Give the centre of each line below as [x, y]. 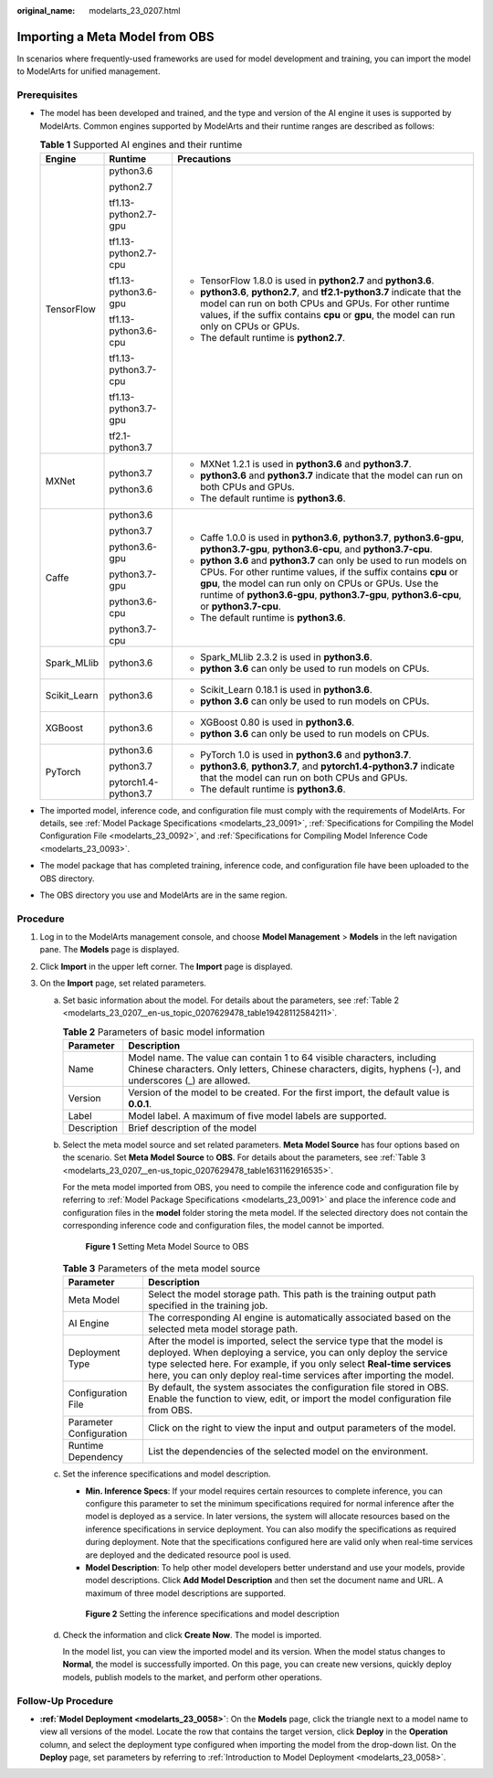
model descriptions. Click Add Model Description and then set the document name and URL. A [264, 1581]
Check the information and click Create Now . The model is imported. [192, 1634]
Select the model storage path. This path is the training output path [292, 1294]
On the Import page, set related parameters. [123, 984]
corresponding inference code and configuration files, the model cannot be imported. [223, 1226]
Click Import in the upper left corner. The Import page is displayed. [166, 966]
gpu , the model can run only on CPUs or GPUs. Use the [319, 583]
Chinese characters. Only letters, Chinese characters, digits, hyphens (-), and [294, 1069]
